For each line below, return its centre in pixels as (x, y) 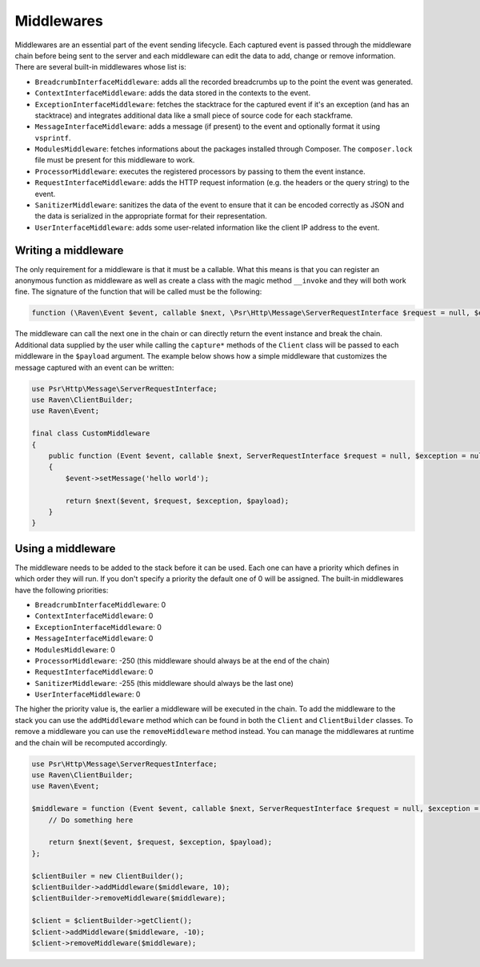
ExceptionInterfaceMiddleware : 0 (98, 627)
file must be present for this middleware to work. (115, 160)
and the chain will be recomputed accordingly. (91, 742)
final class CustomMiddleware (91, 433)
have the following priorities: (62, 590)
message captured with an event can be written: (94, 367)
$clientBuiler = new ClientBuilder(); (108, 876)
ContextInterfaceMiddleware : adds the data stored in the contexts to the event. (173, 93)
